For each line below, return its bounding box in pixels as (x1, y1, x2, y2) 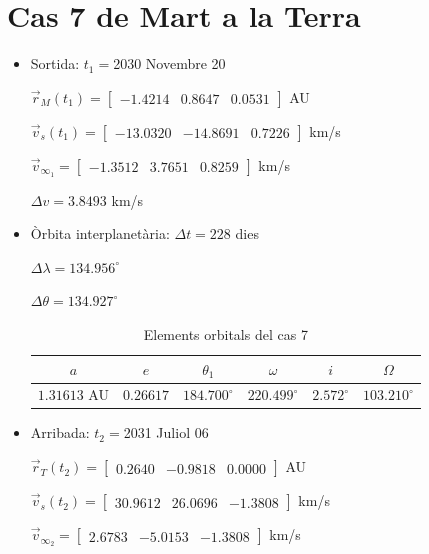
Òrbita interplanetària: (30, 223, 170, 244)
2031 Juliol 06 (123, 422, 209, 443)
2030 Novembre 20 (113, 53, 226, 74)
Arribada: (30, 422, 90, 443)
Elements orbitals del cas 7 (143, 323, 308, 344)
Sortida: (30, 53, 80, 74)
